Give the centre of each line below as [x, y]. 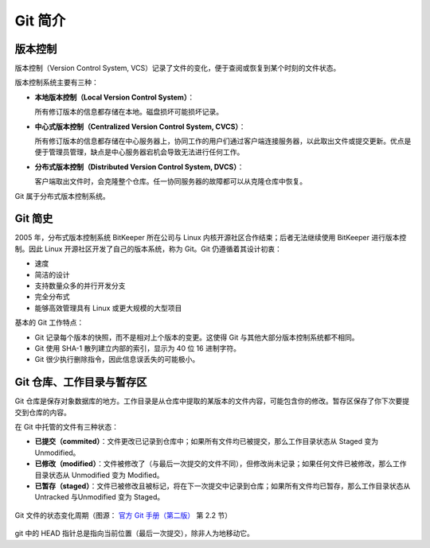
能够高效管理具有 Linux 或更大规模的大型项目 [108, 308]
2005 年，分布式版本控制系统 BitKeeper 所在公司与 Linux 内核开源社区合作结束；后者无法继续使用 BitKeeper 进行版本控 [211, 238]
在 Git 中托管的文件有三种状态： [67, 427]
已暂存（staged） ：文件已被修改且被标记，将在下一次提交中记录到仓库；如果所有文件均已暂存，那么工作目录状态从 [223, 486]
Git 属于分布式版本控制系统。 [63, 196]
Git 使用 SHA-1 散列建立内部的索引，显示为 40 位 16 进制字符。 [137, 348]
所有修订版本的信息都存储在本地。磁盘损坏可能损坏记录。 [129, 112]
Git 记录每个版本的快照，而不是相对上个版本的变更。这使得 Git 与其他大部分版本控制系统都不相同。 [197, 337]
